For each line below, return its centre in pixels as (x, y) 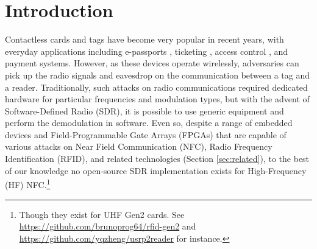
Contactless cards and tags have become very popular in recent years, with (144, 39)
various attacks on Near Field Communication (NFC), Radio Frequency (139, 146)
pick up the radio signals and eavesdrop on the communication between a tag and (158, 75)
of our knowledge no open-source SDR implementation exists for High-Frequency (156, 170)
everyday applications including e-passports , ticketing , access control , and (147, 51)
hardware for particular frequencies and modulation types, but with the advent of (157, 99)
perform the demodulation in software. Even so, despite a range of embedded (149, 123)
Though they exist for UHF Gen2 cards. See (102, 214)
